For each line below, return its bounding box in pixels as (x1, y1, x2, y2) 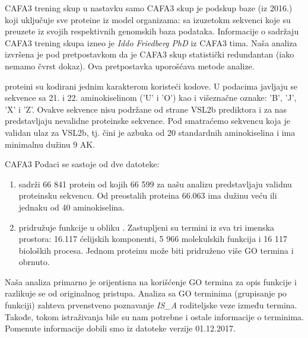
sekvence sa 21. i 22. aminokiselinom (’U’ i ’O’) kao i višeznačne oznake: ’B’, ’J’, (5, 91, 297, 104)
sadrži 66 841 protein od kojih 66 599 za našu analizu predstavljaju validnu (18, 177, 292, 190)
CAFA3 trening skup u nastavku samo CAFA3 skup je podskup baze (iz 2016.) (5, 2, 293, 14)
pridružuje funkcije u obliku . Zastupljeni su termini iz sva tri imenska (18, 221, 275, 233)
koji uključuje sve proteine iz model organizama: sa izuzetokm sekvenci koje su (5, 13, 291, 25)
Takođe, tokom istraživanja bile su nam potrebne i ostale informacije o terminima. (5, 310, 304, 323)
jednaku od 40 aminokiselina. (18, 200, 125, 213)
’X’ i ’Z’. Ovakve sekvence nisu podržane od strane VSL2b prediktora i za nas (5, 103, 287, 115)
